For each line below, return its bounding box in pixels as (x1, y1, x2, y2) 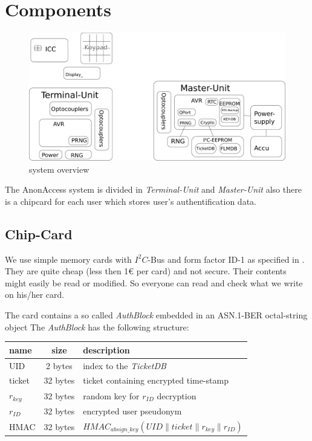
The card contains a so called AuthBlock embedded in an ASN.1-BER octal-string (5, 309, 308, 321)
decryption (157, 389, 197, 402)
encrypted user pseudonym (83, 405, 182, 417)
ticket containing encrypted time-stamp (83, 374, 229, 387)
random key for (83, 389, 140, 402)
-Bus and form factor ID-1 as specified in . (148, 253, 305, 265)
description (83, 343, 130, 356)
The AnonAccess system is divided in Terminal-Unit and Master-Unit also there (5, 183, 302, 196)
